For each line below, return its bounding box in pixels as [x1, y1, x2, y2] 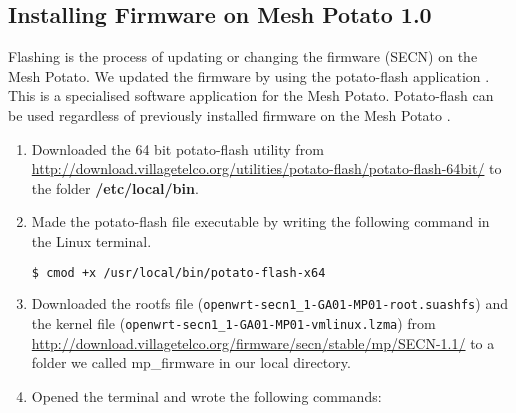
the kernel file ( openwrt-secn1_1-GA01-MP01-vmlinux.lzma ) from [31, 313, 436, 334]
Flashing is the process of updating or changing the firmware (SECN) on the [8, 46, 478, 67]
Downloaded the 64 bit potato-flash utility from [31, 138, 324, 159]
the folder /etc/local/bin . [31, 177, 199, 198]
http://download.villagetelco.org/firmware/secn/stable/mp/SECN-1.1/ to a [31, 332, 495, 353]
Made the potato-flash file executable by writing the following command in [31, 211, 490, 232]
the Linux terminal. [31, 230, 152, 251]
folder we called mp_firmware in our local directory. [31, 352, 351, 373]
